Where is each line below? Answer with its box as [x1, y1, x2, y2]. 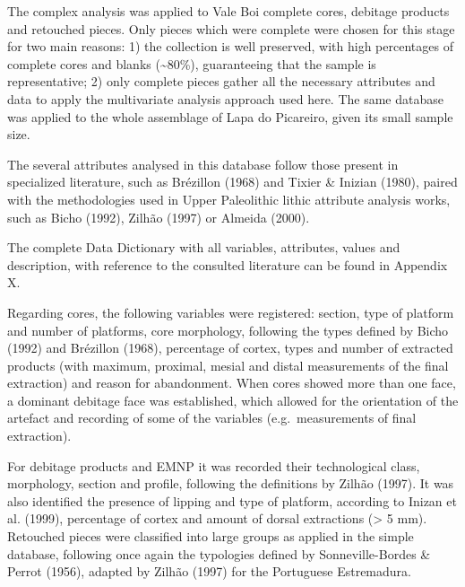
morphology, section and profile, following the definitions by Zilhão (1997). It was [7, 474, 454, 493]
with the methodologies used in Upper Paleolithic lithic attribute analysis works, [7, 189, 451, 208]
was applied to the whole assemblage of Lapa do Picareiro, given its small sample [7, 107, 453, 126]
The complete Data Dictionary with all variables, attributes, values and [7, 238, 400, 257]
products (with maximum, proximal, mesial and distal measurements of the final [7, 355, 449, 374]
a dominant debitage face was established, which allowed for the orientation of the [7, 390, 459, 409]
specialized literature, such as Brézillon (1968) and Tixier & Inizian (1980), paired [7, 172, 458, 191]
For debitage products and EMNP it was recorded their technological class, [7, 456, 420, 475]
